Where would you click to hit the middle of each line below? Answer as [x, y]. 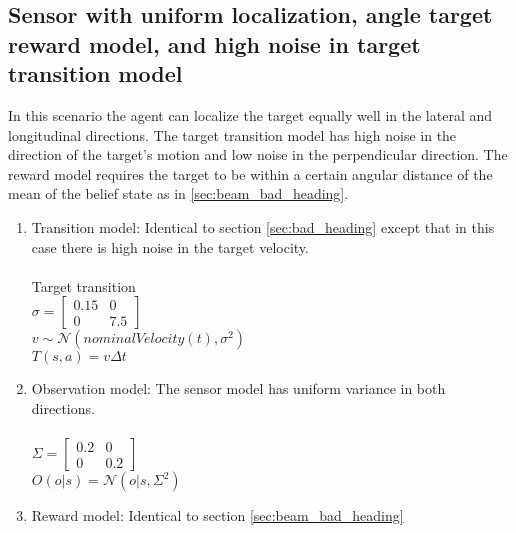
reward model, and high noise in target [214, 43]
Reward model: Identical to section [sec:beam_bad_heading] [217, 515]
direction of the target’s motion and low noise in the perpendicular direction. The [258, 154]
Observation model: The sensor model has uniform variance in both [238, 388]
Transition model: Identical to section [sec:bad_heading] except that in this [263, 226]
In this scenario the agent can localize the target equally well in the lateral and [250, 114]
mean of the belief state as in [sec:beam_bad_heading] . [178, 193]
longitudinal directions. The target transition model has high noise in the [232, 134]
